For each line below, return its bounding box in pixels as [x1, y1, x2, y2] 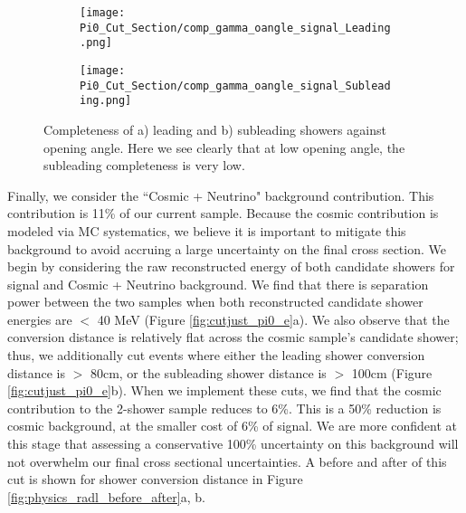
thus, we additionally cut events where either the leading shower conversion [7, 346, 425, 365]
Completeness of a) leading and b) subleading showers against [43, 119, 386, 138]
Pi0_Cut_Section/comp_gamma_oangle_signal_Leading [80, 21, 391, 34]
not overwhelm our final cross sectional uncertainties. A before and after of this [7, 451, 447, 470]
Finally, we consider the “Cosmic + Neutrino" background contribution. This [7, 185, 434, 204]
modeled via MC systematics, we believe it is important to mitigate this [7, 221, 406, 240]
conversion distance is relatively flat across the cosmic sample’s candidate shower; [7, 328, 459, 347]
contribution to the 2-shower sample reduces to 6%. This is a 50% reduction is [7, 398, 442, 417]
